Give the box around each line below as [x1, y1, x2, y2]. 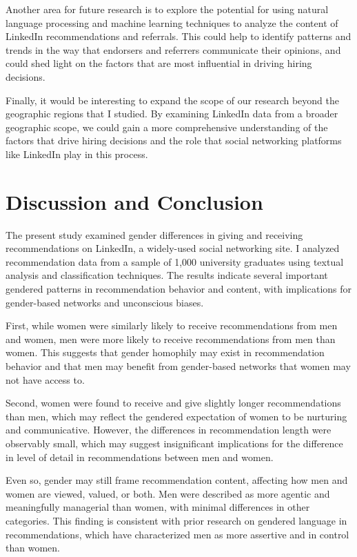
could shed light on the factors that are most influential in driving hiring [6, 56, 312, 70]
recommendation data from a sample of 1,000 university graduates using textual [6, 254, 344, 268]
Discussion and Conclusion [6, 187, 263, 215]
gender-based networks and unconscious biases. [6, 295, 204, 309]
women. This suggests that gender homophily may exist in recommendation [6, 345, 325, 360]
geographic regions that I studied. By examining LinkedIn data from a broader [6, 106, 338, 121]
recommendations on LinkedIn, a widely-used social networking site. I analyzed [6, 241, 340, 255]
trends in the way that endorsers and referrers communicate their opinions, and [6, 42, 341, 57]
